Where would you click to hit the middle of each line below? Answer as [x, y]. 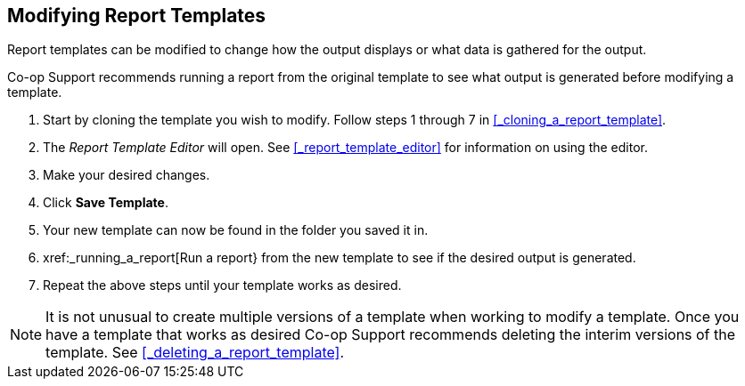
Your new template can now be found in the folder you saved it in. [236, 230]
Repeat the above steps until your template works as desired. [222, 285]
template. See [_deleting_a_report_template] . [195, 353]
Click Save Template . [106, 203]
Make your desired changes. [127, 175]
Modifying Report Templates [137, 16]
